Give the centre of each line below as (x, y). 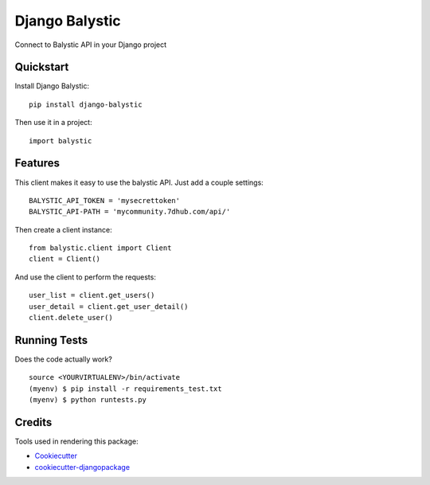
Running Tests (51, 340)
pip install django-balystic (86, 104)
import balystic (61, 141)
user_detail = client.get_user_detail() (109, 306)
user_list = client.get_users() (92, 295)
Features (37, 163)
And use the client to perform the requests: (86, 277)
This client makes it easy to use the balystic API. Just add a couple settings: (139, 182)
